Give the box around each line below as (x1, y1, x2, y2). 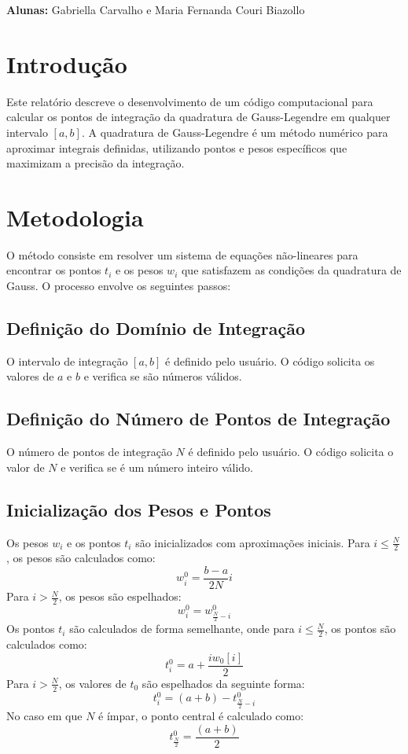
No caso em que (6, 708, 83, 724)
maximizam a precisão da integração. (6, 155, 185, 171)
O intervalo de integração (6, 352, 128, 369)
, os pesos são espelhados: (58, 588, 182, 605)
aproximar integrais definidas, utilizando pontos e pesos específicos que (6, 139, 347, 156)
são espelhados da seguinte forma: (142, 675, 305, 691)
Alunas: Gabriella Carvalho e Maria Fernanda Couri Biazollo (6, 2, 305, 17)
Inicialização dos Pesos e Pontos (6, 497, 271, 521)
